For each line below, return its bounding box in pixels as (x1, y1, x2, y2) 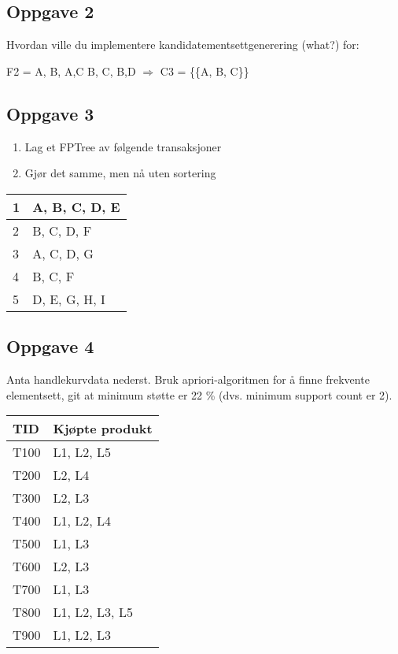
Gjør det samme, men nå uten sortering (24, 165, 216, 181)
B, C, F (32, 266, 75, 285)
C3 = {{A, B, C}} (160, 62, 249, 79)
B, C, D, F (32, 221, 92, 240)
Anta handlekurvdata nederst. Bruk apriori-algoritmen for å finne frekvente (6, 370, 370, 387)
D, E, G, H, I (32, 289, 105, 308)
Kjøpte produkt (53, 419, 153, 438)
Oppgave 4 (6, 334, 94, 359)
